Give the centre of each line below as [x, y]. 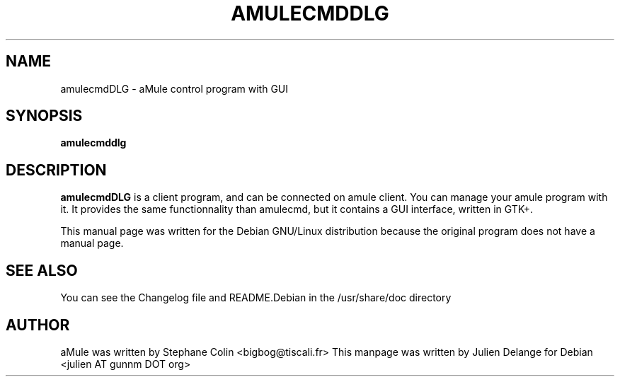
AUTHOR [38, 325]
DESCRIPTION [56, 170]
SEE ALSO [42, 270]
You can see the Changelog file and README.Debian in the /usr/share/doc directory [256, 298]
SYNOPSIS [44, 116]
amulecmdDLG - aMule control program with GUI [174, 88]
